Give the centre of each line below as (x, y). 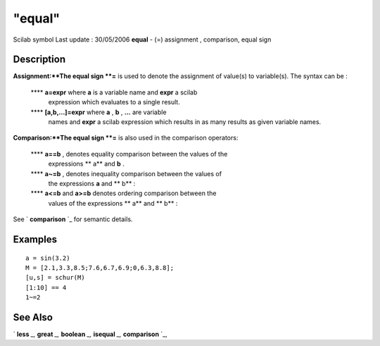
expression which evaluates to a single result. (114, 102)
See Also (33, 317)
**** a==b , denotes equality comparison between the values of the (129, 154)
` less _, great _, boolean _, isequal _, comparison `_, (90, 334)
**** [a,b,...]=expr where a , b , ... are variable (99, 112)
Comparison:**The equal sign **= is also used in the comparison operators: (126, 138)
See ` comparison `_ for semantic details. (73, 219)
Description (39, 60)
